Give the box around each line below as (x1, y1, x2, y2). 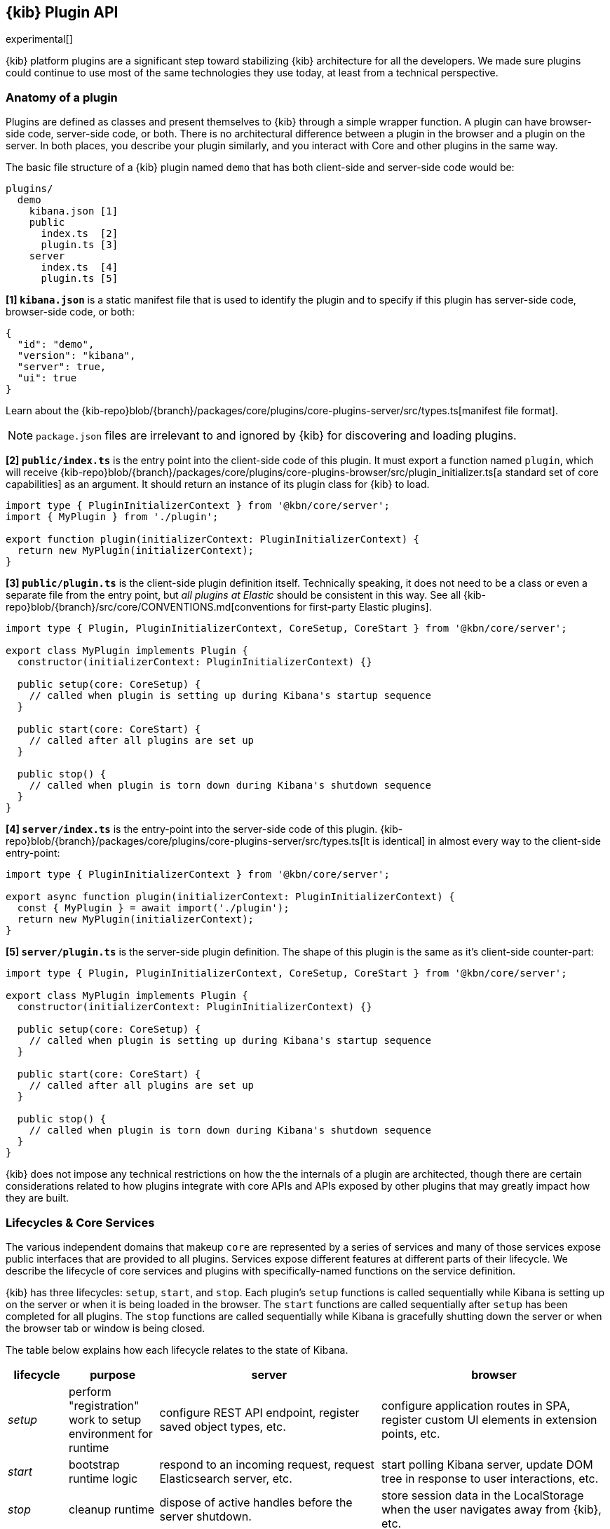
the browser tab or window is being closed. (6, 1321, 205, 1334)
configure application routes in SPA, (381, 1398, 571, 1413)
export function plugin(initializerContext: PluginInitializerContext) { (6, 534, 420, 545)
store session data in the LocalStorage (381, 1488, 584, 1502)
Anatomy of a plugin (6, 90, 118, 104)
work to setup (69, 1412, 142, 1427)
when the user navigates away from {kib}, (381, 1502, 602, 1516)
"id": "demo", (17, 339, 95, 351)
